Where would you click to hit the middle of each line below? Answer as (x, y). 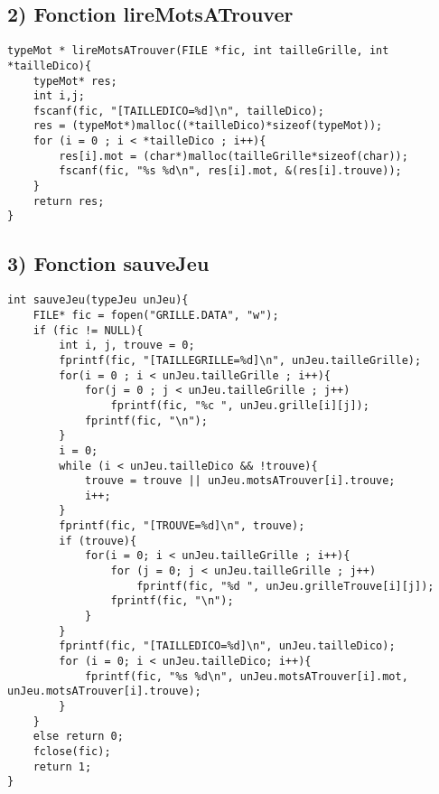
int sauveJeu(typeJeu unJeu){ (98, 300)
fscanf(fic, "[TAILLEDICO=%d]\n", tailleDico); (178, 111)
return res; (69, 201)
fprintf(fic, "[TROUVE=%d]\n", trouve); (182, 526)
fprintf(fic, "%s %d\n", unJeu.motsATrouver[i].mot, (246, 676)
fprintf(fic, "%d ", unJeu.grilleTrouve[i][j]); (285, 586)
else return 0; (78, 737)
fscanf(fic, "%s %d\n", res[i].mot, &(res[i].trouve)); (230, 171)
